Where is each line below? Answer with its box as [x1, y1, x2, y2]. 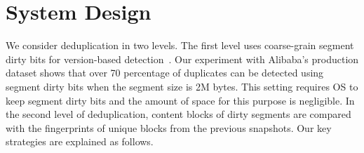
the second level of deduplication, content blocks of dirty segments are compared [6, 107, 351, 121]
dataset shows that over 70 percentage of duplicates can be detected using [6, 65, 324, 80]
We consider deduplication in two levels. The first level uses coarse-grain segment [6, 38, 354, 53]
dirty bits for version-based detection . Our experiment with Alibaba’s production [6, 51, 359, 66]
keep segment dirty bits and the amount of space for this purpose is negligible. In [6, 93, 355, 107]
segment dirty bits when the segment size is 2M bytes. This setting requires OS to [6, 79, 358, 93]
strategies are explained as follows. [6, 134, 154, 149]
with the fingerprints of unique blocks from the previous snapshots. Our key [6, 120, 332, 135]
